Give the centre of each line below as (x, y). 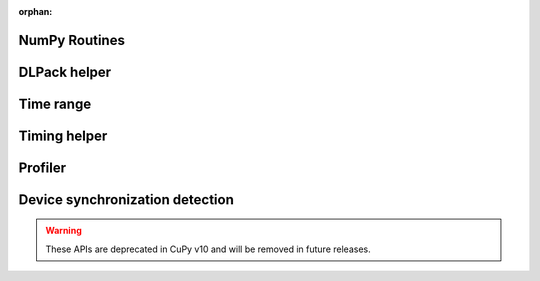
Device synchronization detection (126, 199)
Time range (55, 103)
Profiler (42, 167)
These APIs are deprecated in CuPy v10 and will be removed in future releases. (208, 249)
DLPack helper (65, 71)
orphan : (35, 11)
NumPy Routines (71, 40)
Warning (63, 231)
